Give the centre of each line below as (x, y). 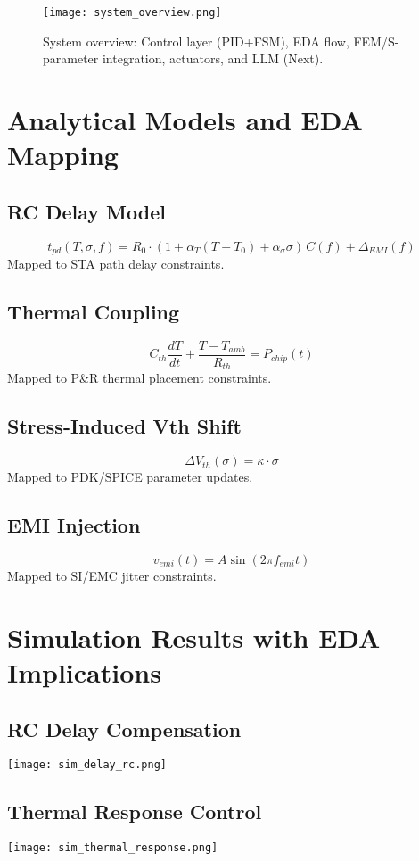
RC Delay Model (86, 211)
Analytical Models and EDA (185, 120)
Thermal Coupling (94, 312)
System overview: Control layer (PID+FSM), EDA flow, (196, 41)
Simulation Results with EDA (194, 637)
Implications (84, 671)
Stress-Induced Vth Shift (125, 426)
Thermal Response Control (135, 811)
